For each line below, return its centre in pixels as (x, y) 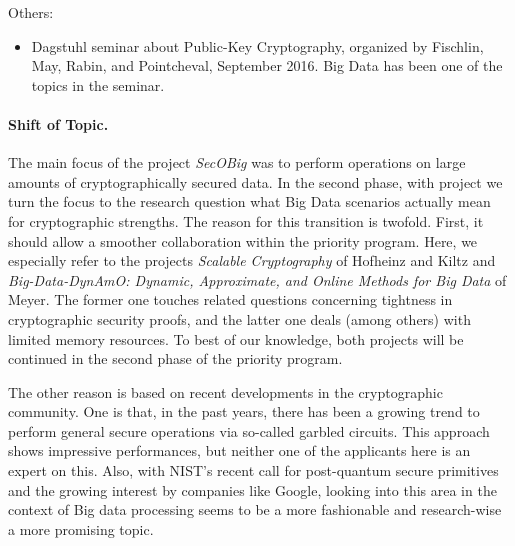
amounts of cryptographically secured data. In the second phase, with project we (255, 181)
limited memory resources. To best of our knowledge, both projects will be (236, 338)
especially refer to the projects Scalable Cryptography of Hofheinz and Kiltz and (252, 260)
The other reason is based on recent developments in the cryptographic (225, 391)
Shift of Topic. (58, 123)
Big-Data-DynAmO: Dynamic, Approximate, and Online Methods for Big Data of (257, 279)
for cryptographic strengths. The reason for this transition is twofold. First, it (246, 220)
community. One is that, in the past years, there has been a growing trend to (244, 411)
